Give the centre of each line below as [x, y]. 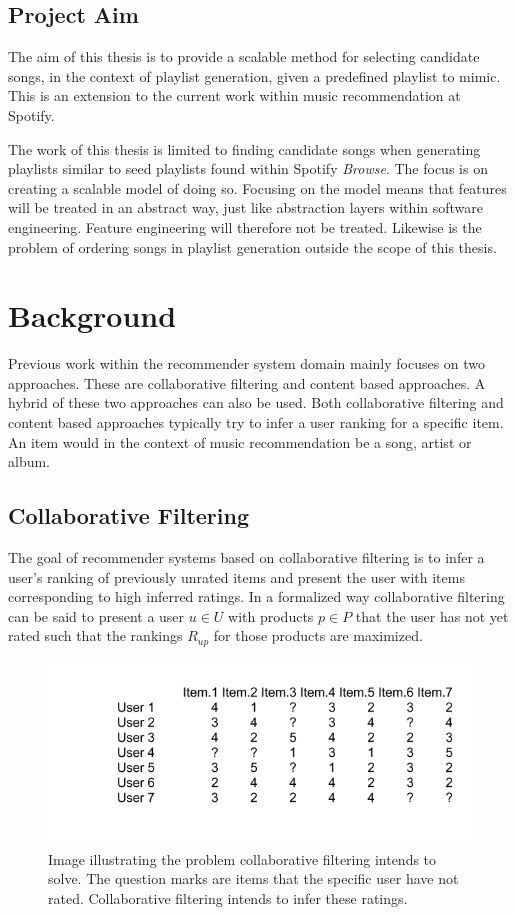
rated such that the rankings [95, 635]
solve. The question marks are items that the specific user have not [253, 878]
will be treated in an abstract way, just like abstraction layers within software [246, 207]
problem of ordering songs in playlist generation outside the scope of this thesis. [252, 246]
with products [271, 615]
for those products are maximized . [318, 635]
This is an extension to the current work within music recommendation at [234, 95]
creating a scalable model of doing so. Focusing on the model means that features [257, 187]
